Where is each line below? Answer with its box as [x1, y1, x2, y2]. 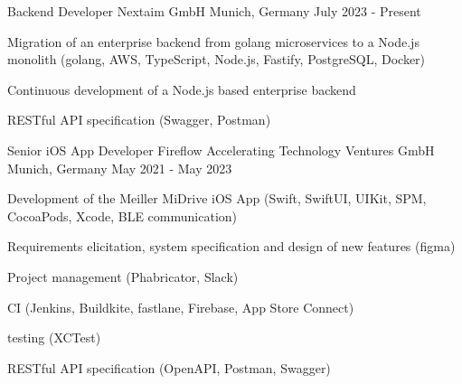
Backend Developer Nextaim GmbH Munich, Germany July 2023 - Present [7, 2, 421, 20]
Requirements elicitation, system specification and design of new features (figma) [7, 237, 456, 256]
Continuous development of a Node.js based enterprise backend [7, 80, 356, 98]
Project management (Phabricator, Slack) [7, 267, 239, 286]
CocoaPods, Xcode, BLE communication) [7, 206, 238, 225]
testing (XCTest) [7, 328, 101, 347]
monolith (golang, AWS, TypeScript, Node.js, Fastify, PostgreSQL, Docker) [7, 50, 426, 69]
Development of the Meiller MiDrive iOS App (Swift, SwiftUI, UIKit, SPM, [7, 189, 427, 208]
